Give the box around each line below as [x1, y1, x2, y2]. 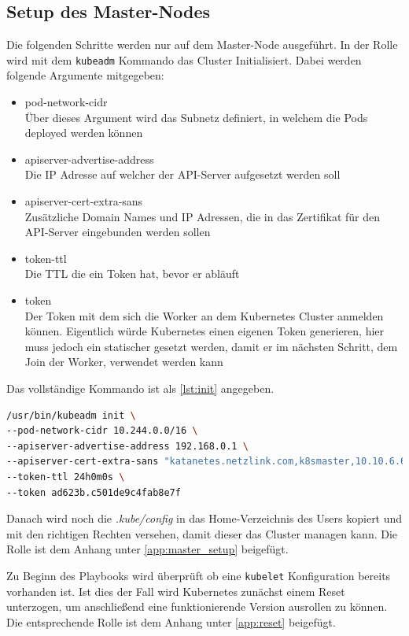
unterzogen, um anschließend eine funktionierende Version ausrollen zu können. [6, 598, 388, 615]
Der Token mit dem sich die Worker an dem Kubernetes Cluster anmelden [24, 307, 384, 324]
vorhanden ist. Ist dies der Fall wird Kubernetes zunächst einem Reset [6, 582, 345, 599]
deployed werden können [24, 124, 143, 141]
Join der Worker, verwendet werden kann [24, 353, 223, 370]
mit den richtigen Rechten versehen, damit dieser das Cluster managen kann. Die [6, 525, 398, 542]
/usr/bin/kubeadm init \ [6, 409, 136, 421]
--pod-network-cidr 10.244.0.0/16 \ [6, 425, 198, 437]
